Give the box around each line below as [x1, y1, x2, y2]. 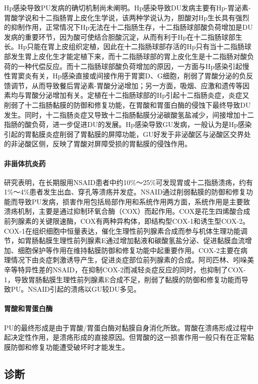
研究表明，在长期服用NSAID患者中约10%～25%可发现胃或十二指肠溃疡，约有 [4, 177, 253, 187]
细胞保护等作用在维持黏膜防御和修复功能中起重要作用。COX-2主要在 [17, 245, 241, 255]
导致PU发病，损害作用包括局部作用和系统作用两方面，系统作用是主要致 [17, 196, 251, 206]
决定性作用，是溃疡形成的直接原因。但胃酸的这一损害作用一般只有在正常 [10, 332, 247, 342]
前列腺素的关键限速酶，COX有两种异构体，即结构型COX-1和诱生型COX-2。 [4, 216, 250, 226]
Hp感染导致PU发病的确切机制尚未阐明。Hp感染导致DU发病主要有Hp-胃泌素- [4, 2, 251, 12]
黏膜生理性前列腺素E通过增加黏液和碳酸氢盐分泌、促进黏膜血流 [38, 235, 245, 246]
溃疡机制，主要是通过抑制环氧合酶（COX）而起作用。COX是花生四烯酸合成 [4, 206, 251, 216]
